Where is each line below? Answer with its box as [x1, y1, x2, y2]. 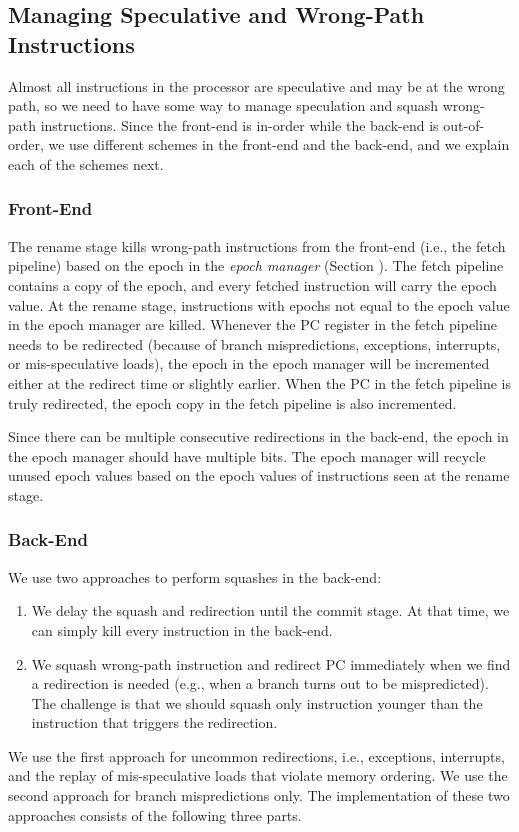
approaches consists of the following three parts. [8, 804, 302, 825]
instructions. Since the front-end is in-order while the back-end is [40, 114, 439, 135]
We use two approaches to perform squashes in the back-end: [8, 566, 382, 587]
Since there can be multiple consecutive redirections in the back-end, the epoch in [8, 426, 509, 447]
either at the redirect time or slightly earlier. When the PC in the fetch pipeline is [8, 372, 512, 393]
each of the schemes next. [8, 153, 164, 174]
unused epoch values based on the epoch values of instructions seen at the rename [8, 465, 510, 486]
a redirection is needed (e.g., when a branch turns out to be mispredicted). [31, 673, 489, 694]
